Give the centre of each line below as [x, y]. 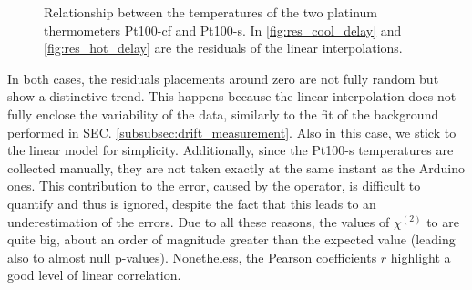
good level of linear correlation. [94, 275]
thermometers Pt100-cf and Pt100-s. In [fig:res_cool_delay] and [223, 30]
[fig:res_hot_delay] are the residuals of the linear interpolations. [223, 48]
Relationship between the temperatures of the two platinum [210, 12]
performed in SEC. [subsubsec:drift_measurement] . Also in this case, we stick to [232, 132]
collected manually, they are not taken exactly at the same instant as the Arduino [236, 167]
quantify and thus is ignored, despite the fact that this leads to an [192, 203]
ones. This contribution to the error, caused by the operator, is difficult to [214, 186]
